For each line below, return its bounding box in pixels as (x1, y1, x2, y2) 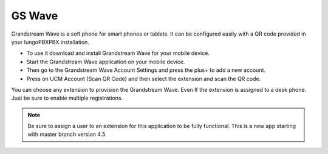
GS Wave (11, 9, 58, 22)
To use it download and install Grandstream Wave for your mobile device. (26, 50, 210, 57)
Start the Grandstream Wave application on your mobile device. (26, 58, 185, 65)
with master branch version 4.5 (27, 130, 106, 138)
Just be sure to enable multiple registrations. (11, 94, 123, 102)
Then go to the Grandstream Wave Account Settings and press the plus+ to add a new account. (26, 66, 265, 74)
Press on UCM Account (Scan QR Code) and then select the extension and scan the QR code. (26, 75, 261, 82)
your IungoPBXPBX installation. (11, 38, 89, 45)
